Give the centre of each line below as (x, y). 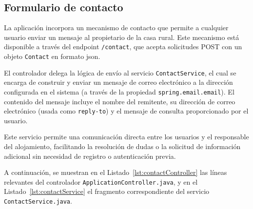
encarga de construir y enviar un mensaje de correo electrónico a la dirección (118, 82)
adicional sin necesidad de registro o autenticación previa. (90, 156)
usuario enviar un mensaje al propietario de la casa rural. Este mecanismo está (122, 37)
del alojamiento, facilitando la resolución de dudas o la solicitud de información (122, 146)
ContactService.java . (38, 201)
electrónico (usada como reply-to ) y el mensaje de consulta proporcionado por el (126, 111)
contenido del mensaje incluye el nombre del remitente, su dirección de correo (120, 101)
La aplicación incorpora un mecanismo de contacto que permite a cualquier (116, 28)
